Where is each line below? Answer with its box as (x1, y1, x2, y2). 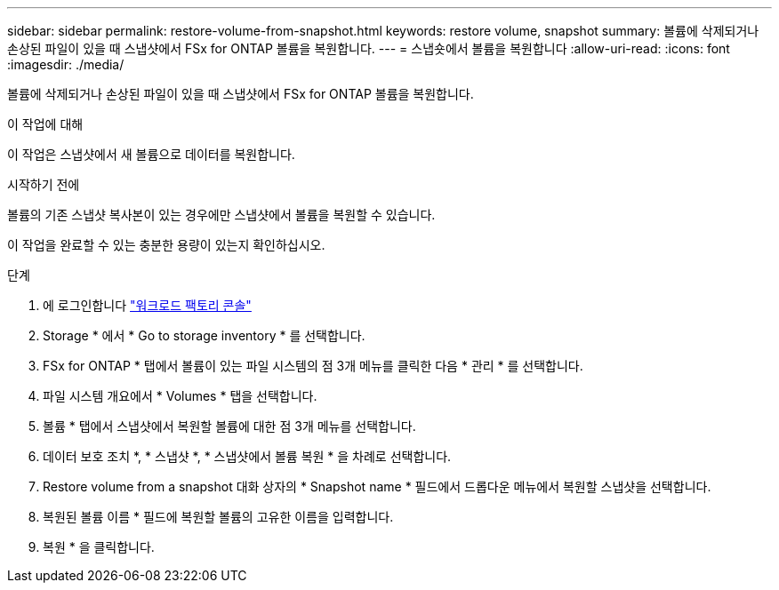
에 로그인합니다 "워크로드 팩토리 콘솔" (43, 298, 252, 313)
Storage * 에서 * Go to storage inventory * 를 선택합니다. (43, 328, 365, 343)
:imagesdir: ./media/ (7, 57, 124, 72)
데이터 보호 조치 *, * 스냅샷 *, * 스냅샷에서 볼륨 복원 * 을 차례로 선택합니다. (43, 449, 452, 464)
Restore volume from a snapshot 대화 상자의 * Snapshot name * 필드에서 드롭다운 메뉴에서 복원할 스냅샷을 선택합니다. (43, 479, 711, 494)
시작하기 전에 (7, 177, 80, 192)
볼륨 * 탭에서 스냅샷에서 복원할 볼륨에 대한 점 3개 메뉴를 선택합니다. (43, 419, 416, 434)
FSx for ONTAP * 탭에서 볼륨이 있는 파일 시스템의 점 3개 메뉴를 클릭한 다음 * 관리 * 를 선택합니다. (43, 358, 583, 373)
